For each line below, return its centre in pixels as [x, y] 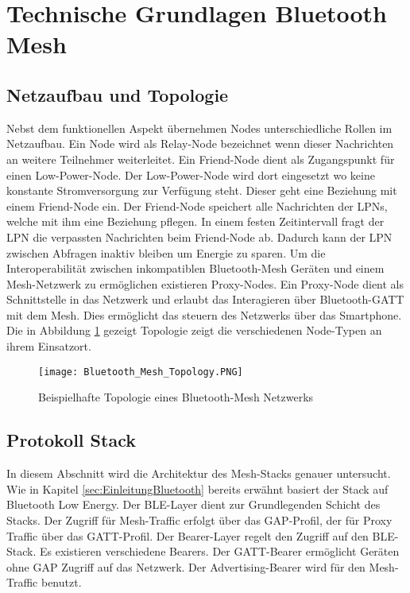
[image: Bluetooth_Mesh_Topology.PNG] [141, 372]
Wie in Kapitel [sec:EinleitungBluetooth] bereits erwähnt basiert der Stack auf [197, 488]
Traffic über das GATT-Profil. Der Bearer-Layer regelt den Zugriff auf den [188, 535]
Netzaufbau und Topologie [118, 94]
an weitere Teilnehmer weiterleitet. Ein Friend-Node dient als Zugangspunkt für [201, 159]
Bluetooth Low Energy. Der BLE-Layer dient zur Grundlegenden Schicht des [193, 504]
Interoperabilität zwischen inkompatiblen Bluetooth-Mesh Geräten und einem [195, 268]
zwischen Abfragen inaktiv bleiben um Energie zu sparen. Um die [166, 252]
